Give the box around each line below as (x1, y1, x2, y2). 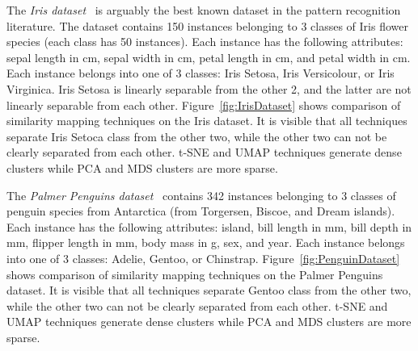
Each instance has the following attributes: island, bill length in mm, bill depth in (6, 218, 412, 235)
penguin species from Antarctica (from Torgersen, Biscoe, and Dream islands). (6, 203, 395, 219)
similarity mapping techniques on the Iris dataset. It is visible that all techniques (6, 112, 407, 129)
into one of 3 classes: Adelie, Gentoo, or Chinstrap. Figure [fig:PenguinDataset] (6, 249, 400, 266)
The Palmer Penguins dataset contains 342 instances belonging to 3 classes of (6, 186, 396, 203)
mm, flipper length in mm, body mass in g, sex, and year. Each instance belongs (6, 234, 405, 251)
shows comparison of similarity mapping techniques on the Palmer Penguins (6, 265, 383, 282)
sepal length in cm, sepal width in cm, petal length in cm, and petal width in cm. (6, 48, 411, 65)
